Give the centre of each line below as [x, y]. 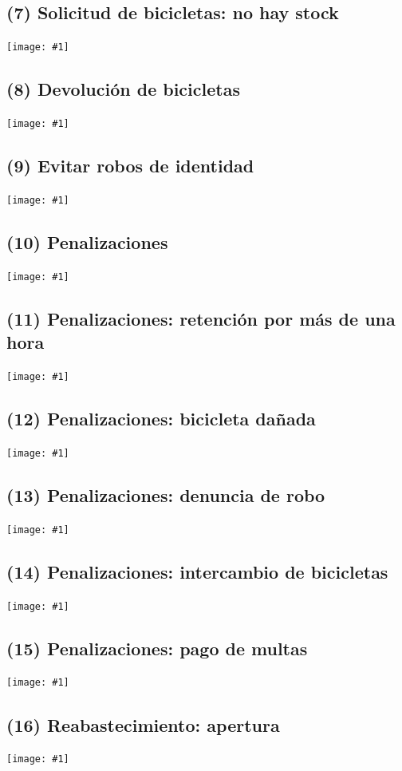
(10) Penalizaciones [87, 241]
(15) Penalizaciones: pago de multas [157, 648]
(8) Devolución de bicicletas [123, 89]
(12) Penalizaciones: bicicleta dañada [161, 419]
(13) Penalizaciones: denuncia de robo [166, 494]
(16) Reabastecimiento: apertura [143, 724]
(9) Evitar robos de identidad [130, 166]
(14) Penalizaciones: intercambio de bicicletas [197, 571]
